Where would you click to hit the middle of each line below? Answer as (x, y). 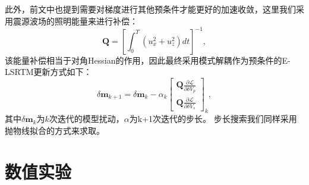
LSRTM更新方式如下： (48, 72)
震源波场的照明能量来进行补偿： (75, 21)
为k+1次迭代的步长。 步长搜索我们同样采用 (213, 119)
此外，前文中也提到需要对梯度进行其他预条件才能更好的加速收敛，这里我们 (150, 9)
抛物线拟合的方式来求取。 (55, 130)
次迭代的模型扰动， (86, 119)
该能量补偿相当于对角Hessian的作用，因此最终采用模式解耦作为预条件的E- (148, 60)
